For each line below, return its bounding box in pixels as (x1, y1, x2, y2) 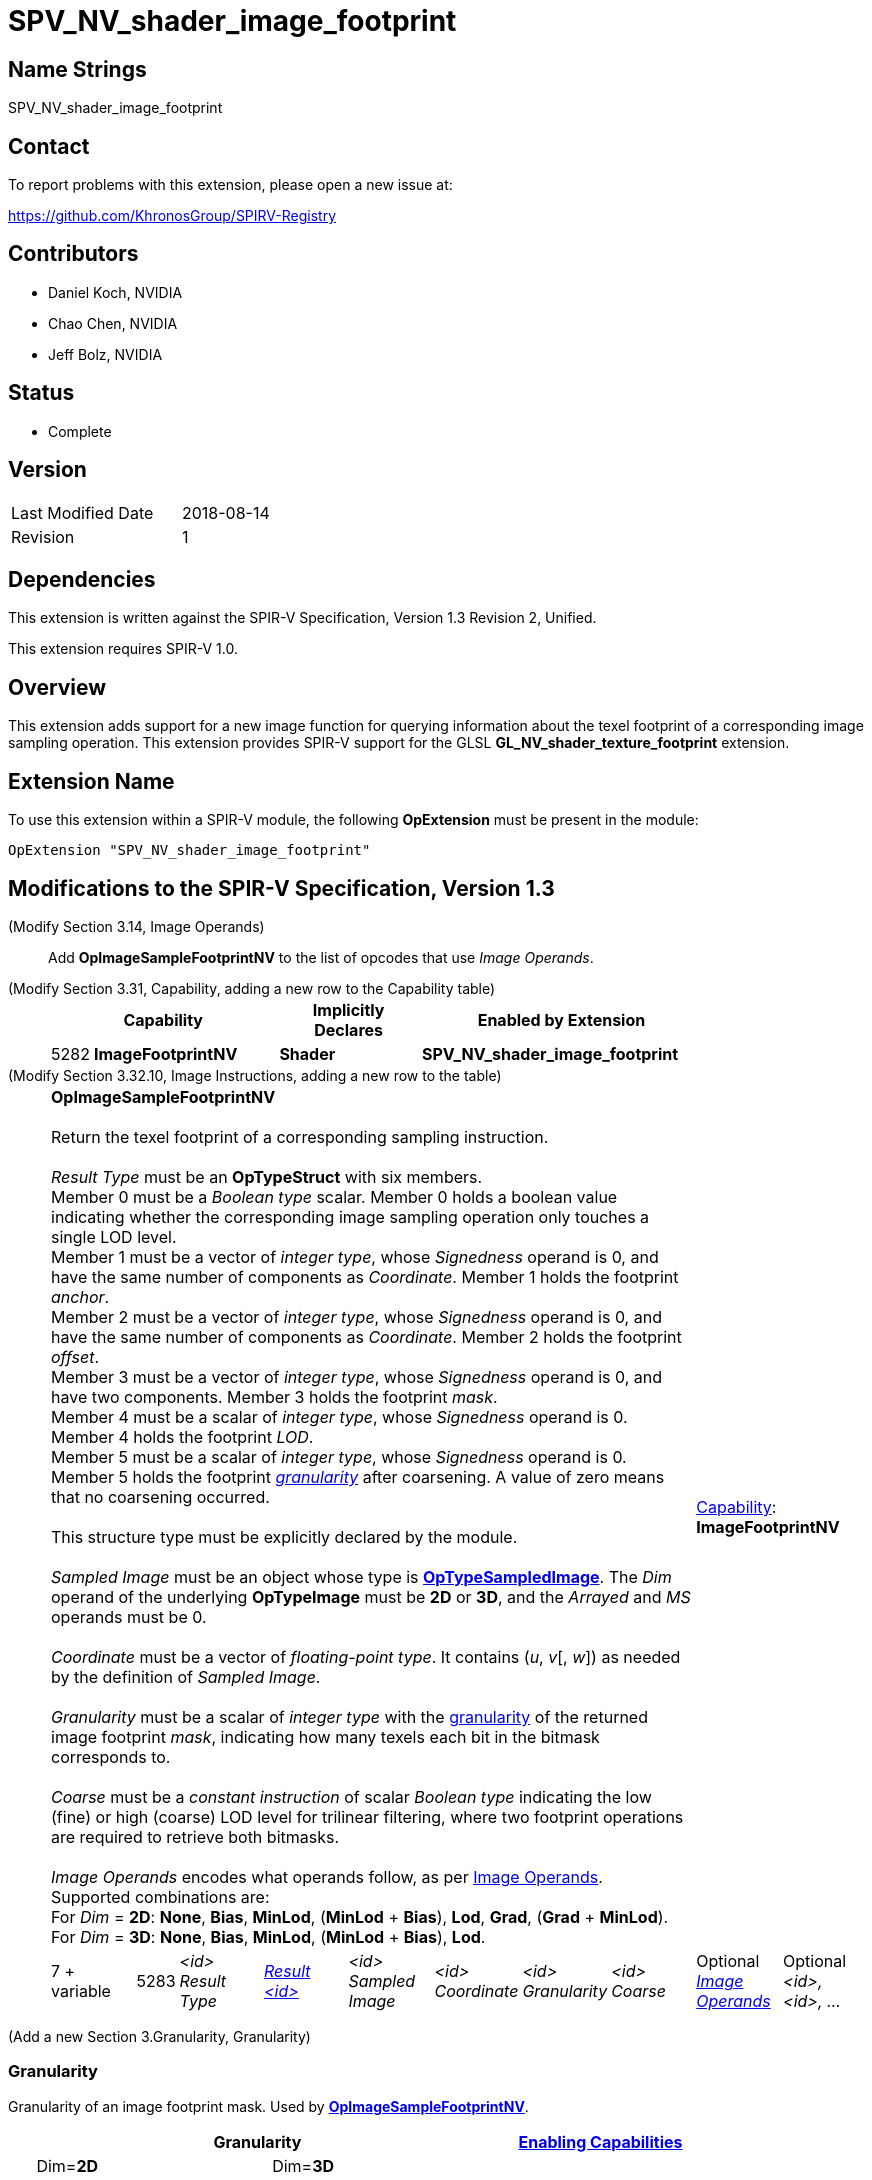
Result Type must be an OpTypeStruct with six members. (51, 1166, 483, 1187)
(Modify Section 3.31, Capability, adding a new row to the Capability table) (8, 979, 496, 997)
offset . (51, 1346, 100, 1367)
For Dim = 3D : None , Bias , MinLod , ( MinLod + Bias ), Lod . (51, 1926, 486, 1947)
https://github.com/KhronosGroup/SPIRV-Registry (8, 207, 337, 225)
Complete (48, 422, 112, 440)
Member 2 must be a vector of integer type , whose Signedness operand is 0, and (51, 1306, 662, 1327)
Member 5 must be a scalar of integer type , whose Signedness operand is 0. (51, 1446, 627, 1467)
